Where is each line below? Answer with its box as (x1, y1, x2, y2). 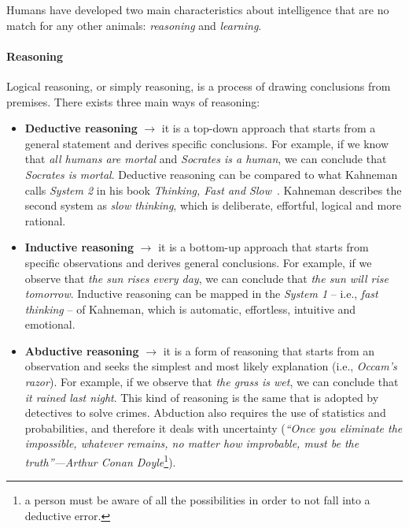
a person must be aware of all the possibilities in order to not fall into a (24, 492, 370, 508)
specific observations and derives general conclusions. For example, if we (24, 254, 372, 270)
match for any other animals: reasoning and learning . (6, 17, 262, 33)
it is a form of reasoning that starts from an (163, 342, 375, 359)
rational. (24, 212, 66, 229)
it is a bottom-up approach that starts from (158, 239, 369, 255)
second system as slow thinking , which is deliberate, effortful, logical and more (24, 197, 401, 214)
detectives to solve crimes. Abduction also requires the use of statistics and (24, 404, 386, 421)
